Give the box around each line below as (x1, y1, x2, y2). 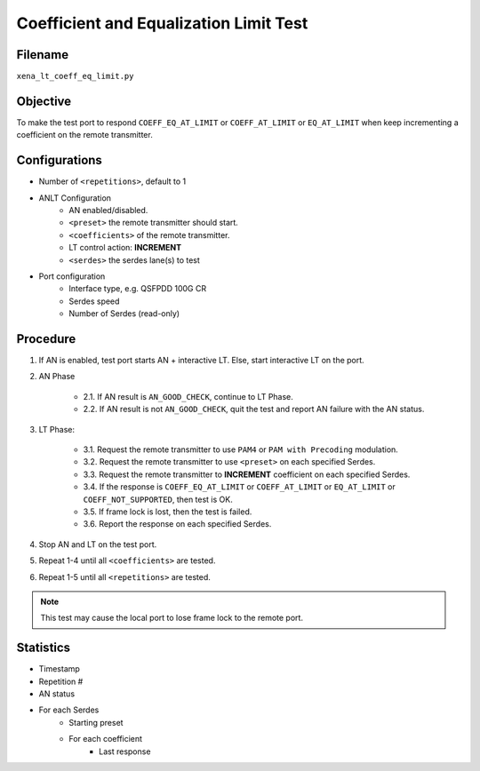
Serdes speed (68, 296, 120, 306)
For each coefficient (68, 734, 142, 744)
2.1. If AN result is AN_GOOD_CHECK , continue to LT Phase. (83, 391, 293, 401)
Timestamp (38, 664, 80, 674)
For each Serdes (38, 704, 100, 715)
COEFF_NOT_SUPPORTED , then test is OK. (83, 494, 233, 505)
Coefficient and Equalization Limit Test (16, 13, 308, 33)
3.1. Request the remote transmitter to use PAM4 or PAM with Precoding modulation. (83, 444, 399, 455)
